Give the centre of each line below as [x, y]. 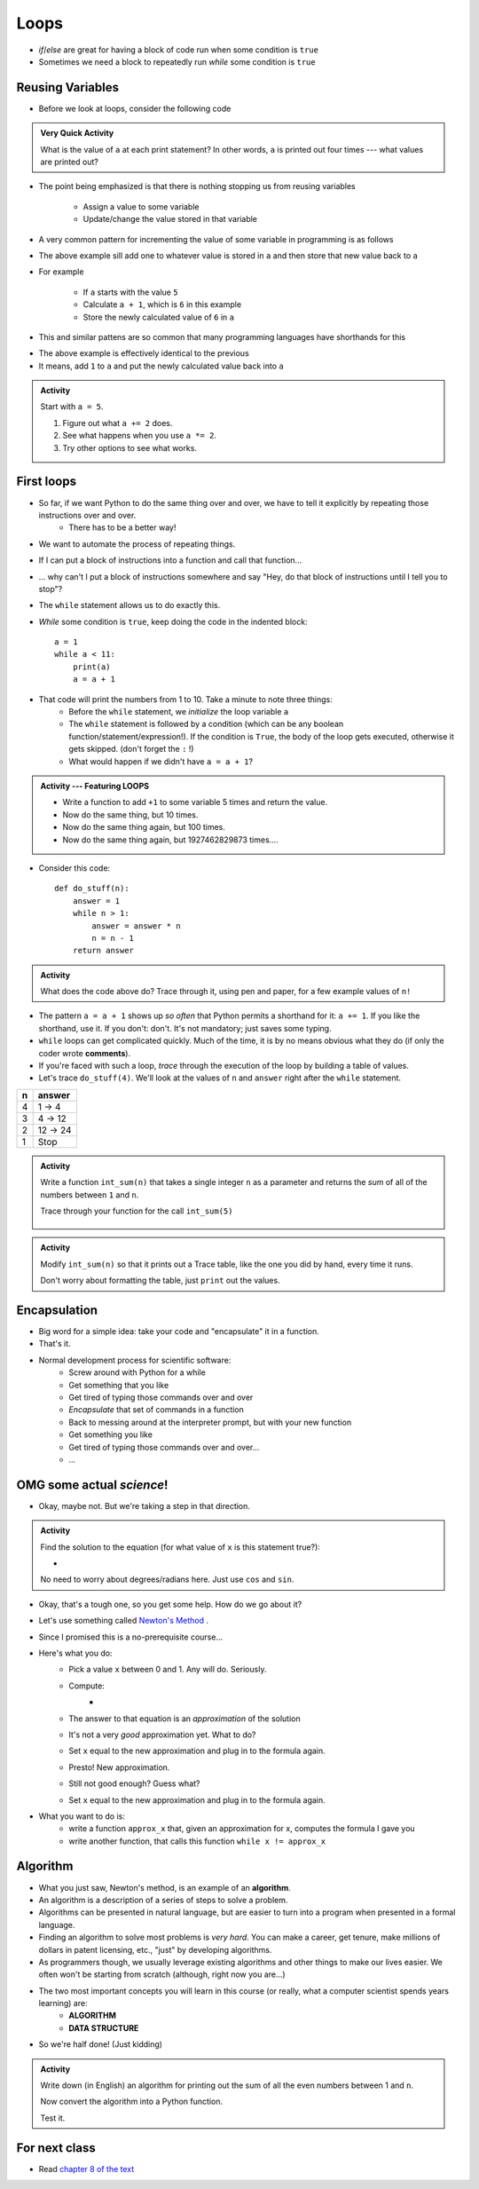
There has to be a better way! [122, 527]
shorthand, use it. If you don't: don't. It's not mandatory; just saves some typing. [185, 1028]
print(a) [91, 667]
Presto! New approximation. [119, 1767]
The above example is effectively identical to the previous [144, 353]
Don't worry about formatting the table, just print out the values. [160, 1280]
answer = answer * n [136, 926]
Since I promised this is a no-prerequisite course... [131, 1637]
